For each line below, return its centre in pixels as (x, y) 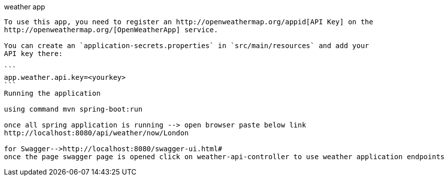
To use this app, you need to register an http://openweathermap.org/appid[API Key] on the (189, 22)
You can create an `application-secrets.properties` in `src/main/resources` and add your (187, 46)
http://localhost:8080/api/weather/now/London (96, 133)
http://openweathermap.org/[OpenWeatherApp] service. (111, 30)
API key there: (34, 54)
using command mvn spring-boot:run (73, 109)
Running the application (52, 93)
